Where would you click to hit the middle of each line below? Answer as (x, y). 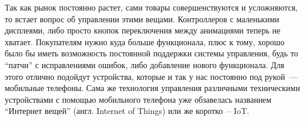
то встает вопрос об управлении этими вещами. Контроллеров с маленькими (142, 19)
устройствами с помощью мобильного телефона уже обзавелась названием (138, 99)
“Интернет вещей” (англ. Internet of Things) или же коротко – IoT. (127, 111)
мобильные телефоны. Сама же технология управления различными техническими (152, 88)
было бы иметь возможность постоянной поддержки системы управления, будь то (152, 53)
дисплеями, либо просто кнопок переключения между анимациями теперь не (143, 30)
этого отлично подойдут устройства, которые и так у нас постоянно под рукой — (151, 76)
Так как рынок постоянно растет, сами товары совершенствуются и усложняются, (151, 7)
